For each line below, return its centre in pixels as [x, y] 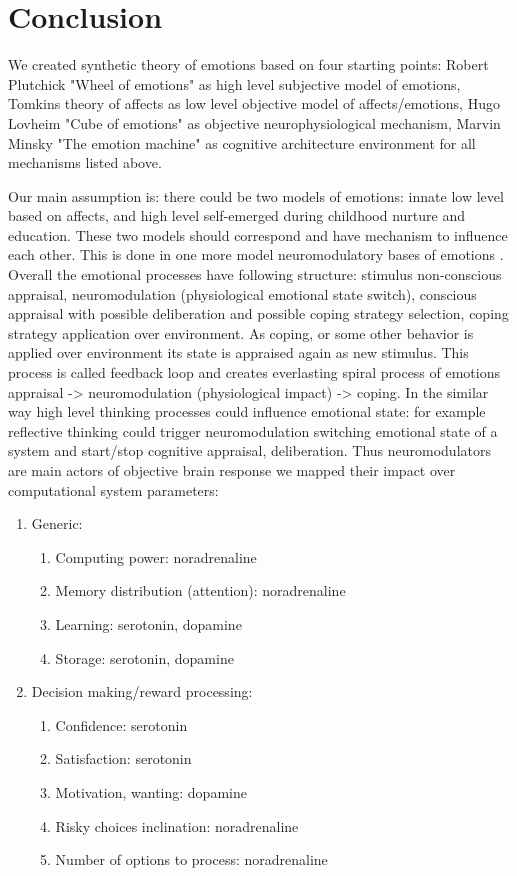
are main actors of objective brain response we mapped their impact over [232, 470]
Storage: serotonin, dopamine [144, 657]
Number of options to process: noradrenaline [191, 859]
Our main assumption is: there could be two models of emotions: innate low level [256, 195]
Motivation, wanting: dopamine [151, 791]
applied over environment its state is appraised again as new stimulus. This [238, 352]
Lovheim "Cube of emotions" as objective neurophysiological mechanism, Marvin [254, 122]
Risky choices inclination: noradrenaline [177, 825]
